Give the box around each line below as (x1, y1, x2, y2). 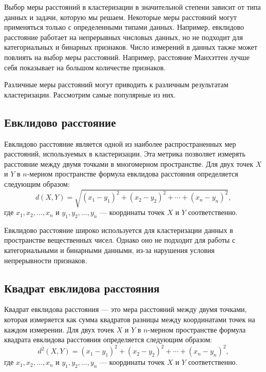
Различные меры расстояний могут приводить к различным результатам (4, 79, 229, 90)
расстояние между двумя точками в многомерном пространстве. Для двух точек (4, 158, 254, 169)
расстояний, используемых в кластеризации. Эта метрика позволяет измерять (4, 148, 245, 159)
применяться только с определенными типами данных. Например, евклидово (4, 22, 244, 32)
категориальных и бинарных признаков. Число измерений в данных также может (4, 42, 257, 52)
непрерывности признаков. (4, 254, 87, 265)
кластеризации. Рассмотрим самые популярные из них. (4, 89, 176, 100)
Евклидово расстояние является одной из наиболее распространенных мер (4, 138, 236, 149)
